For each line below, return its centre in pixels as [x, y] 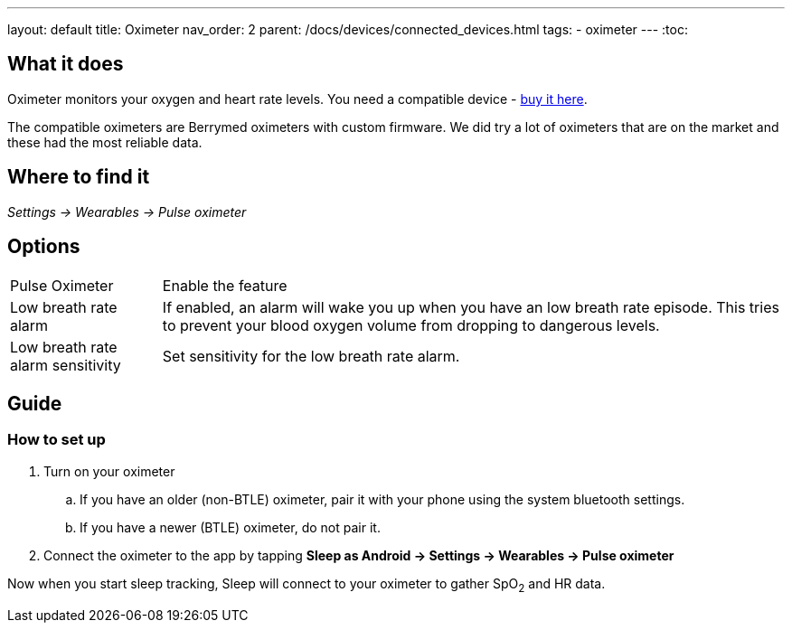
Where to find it [79, 177]
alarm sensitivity [66, 365]
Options [44, 247]
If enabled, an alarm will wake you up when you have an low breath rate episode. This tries [471, 307]
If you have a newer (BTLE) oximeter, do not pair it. [230, 527]
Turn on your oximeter [109, 471]
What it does [66, 64]
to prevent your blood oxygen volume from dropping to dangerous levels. [411, 325]
